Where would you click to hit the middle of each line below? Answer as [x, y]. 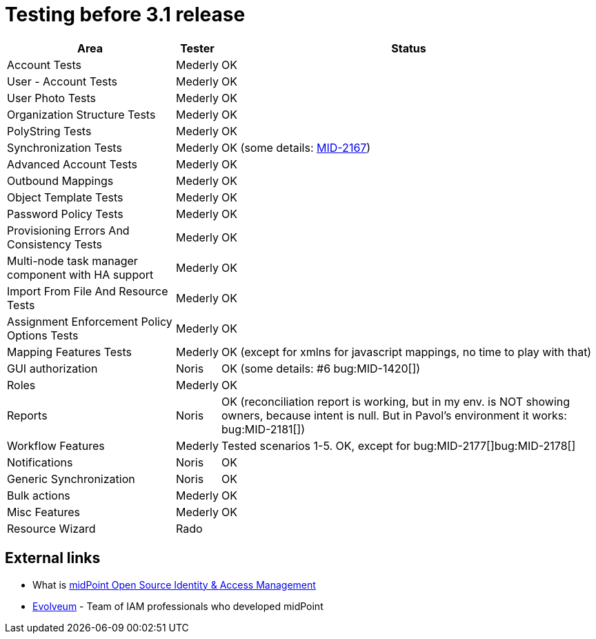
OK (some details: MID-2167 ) [296, 147]
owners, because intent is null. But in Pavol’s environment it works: [394, 415]
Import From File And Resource [88, 291]
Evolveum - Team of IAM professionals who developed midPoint [178, 606]
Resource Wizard [51, 528]
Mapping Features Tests [70, 352]
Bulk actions [39, 495]
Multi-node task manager [72, 260]
